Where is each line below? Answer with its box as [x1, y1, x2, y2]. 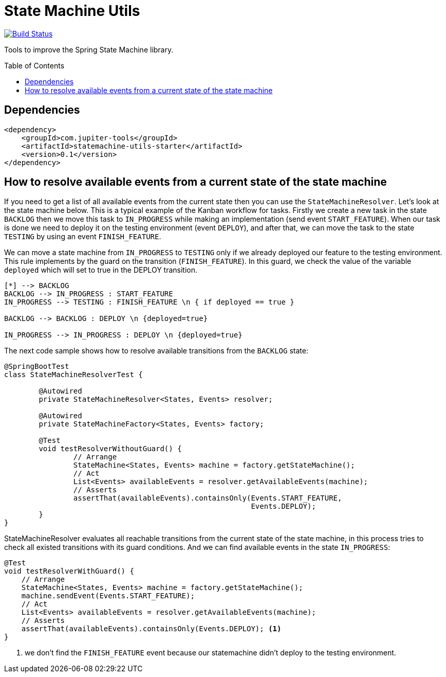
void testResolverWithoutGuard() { [39, 444, 182, 453]
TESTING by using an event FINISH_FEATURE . [4, 232, 161, 241]
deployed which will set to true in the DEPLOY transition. [4, 265, 197, 275]
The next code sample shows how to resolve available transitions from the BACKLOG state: [4, 346, 308, 355]
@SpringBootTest [4, 362, 69, 371]
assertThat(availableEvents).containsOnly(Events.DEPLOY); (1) [21, 625, 282, 633]
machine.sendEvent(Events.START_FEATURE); [21, 592, 195, 600]
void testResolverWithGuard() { [4, 567, 134, 576]
